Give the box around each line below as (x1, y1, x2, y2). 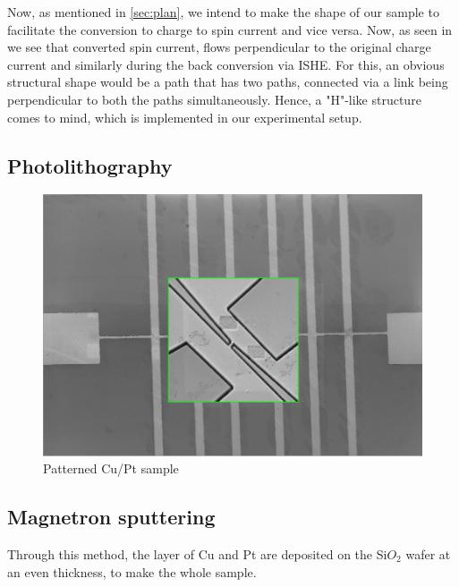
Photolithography (7, 151, 173, 179)
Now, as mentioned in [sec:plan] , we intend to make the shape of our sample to (7, 3, 439, 21)
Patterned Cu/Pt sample (43, 459, 179, 478)
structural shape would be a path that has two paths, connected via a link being (7, 72, 448, 91)
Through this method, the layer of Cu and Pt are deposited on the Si (7, 545, 387, 564)
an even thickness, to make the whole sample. (7, 562, 257, 581)
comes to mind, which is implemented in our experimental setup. (7, 107, 362, 126)
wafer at (405, 545, 451, 564)
